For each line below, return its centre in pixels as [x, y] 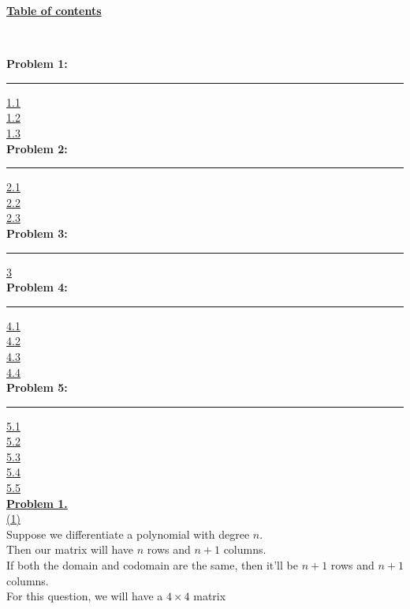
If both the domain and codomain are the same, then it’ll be [152, 565]
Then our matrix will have [70, 549]
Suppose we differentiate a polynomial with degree [128, 534]
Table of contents [54, 10]
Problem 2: [37, 148]
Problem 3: [37, 233]
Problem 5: [37, 387]
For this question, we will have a [85, 596]
